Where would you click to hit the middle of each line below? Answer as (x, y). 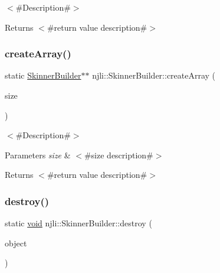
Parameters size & (38, 155)
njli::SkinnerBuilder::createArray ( (154, 75)
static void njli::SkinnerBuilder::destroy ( (78, 223)
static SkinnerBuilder (43, 75)
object (16, 243)
